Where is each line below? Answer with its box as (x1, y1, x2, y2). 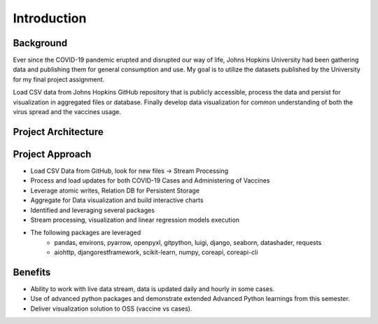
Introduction (13, 10, 87, 26)
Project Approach (13, 148, 92, 160)
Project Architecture (13, 126, 104, 138)
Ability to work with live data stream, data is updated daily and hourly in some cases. (30, 284, 275, 293)
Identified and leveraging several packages (30, 206, 155, 214)
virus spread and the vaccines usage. (13, 108, 122, 116)
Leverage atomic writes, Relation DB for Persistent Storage (30, 186, 199, 195)
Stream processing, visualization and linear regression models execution (30, 216, 240, 224)
